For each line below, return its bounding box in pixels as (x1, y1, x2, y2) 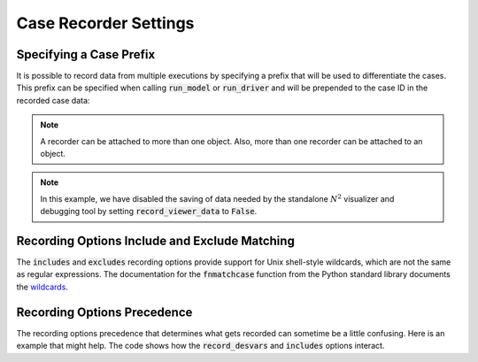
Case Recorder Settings (16, 13, 195, 33)
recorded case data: (16, 95, 90, 105)
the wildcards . (16, 281, 68, 292)
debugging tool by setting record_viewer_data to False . (40, 206, 258, 217)
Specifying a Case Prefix (16, 47, 156, 62)
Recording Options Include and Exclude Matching (16, 234, 296, 248)
